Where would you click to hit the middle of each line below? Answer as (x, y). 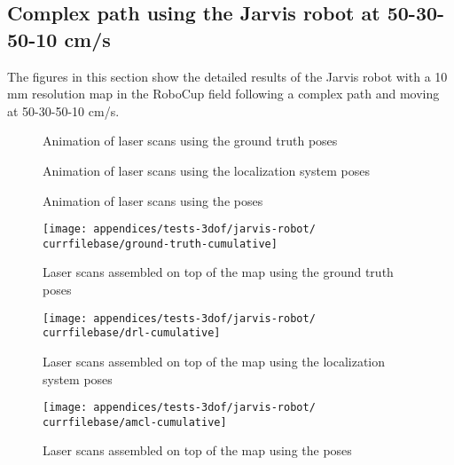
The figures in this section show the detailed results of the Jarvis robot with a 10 (227, 76)
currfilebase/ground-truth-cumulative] (160, 244)
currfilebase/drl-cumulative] (132, 333)
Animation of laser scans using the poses (153, 200)
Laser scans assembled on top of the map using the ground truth (218, 272)
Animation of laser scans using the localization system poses (206, 170)
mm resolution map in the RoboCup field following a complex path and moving (223, 94)
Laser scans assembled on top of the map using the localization (214, 361)
